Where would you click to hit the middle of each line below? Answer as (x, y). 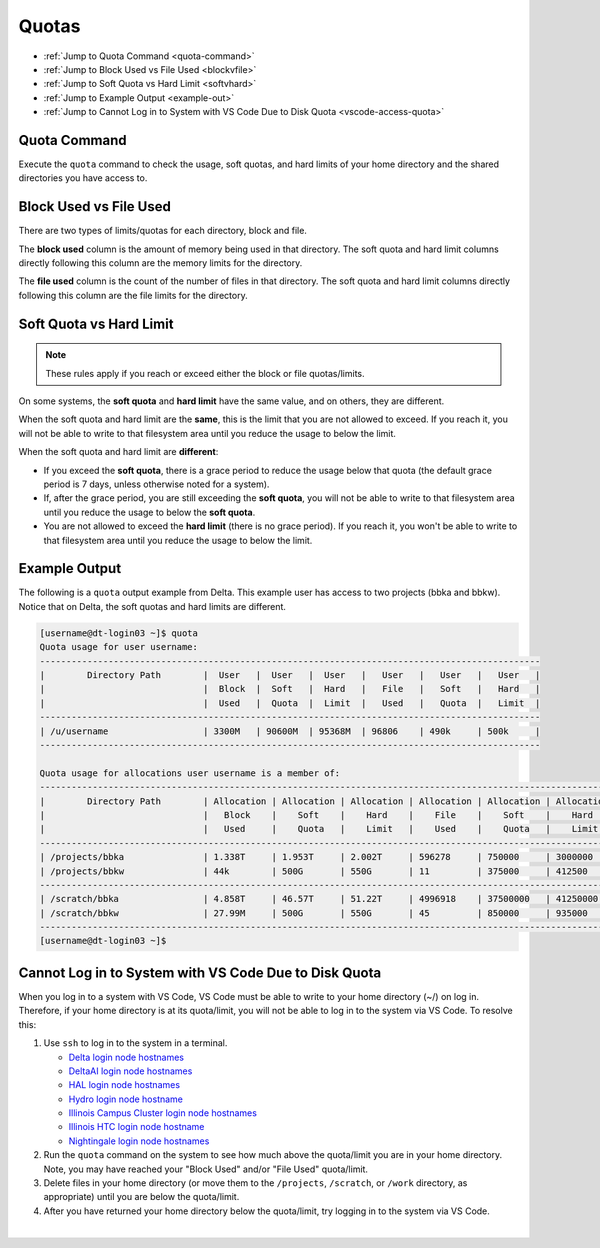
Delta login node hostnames (126, 1057)
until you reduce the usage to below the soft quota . (149, 512)
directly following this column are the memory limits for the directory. (160, 263)
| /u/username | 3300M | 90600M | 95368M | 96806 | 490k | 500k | (290, 731)
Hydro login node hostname (126, 1099)
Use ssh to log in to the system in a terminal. (135, 1043)
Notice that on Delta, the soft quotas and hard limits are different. (152, 606)
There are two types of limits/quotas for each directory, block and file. (162, 231)
